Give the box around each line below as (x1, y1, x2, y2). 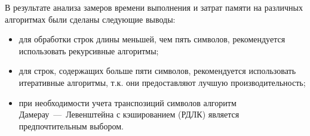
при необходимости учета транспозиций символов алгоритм (19, 96, 237, 109)
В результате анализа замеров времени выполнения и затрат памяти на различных (5, 1, 303, 13)
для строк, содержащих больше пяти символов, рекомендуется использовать (19, 64, 296, 77)
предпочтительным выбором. (19, 119, 124, 132)
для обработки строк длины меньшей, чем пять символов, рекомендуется (19, 33, 286, 45)
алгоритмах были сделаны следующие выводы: (5, 13, 176, 25)
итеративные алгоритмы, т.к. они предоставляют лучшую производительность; (19, 76, 306, 88)
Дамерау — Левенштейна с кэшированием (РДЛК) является (19, 108, 240, 120)
